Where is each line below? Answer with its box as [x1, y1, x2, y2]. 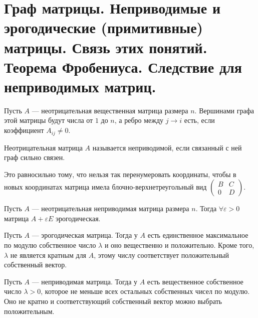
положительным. [4, 305, 55, 316]
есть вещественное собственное [147, 276, 243, 286]
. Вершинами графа [194, 105, 254, 115]
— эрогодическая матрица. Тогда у [32, 230, 138, 240]
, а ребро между [114, 115, 164, 125]
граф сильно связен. [4, 152, 65, 163]
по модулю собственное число [4, 240, 96, 250]
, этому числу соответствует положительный [94, 249, 229, 260]
